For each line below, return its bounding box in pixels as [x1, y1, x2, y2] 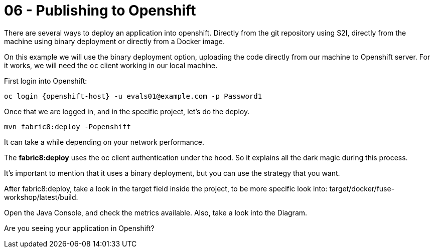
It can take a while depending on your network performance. [4, 137, 205, 146]
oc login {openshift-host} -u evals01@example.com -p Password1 [4, 92, 262, 100]
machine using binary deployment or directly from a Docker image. [4, 37, 225, 46]
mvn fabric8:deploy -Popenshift [4, 122, 131, 131]
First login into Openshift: [4, 76, 87, 85]
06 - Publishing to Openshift [4, 2, 196, 19]
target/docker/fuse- [329, 184, 395, 193]
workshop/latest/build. [4, 192, 78, 201]
